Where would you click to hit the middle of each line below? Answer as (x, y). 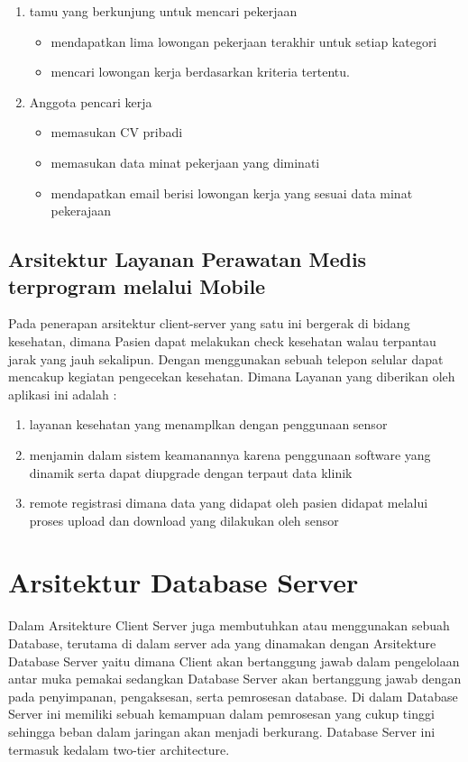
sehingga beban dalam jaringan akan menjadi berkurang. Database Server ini (222, 731)
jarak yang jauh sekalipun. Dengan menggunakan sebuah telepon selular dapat (226, 358)
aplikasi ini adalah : (63, 394)
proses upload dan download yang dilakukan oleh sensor (184, 520)
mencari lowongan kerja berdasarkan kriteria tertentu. (200, 72)
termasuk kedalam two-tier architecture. (119, 749)
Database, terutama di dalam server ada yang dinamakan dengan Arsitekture (222, 643)
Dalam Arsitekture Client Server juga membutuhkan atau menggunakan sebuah (229, 625)
